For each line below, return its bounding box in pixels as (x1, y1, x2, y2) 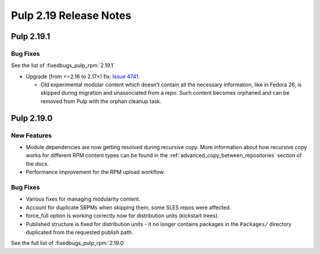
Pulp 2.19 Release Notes (11, 9, 132, 22)
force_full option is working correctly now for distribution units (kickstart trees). (25, 212, 219, 219)
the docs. (25, 160, 49, 167)
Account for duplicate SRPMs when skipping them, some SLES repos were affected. (25, 204, 231, 211)
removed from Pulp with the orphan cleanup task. (40, 98, 162, 105)
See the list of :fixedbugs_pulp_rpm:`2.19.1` (11, 62, 115, 69)
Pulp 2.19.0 (11, 113, 53, 123)
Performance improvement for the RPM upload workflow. (25, 169, 165, 176)
